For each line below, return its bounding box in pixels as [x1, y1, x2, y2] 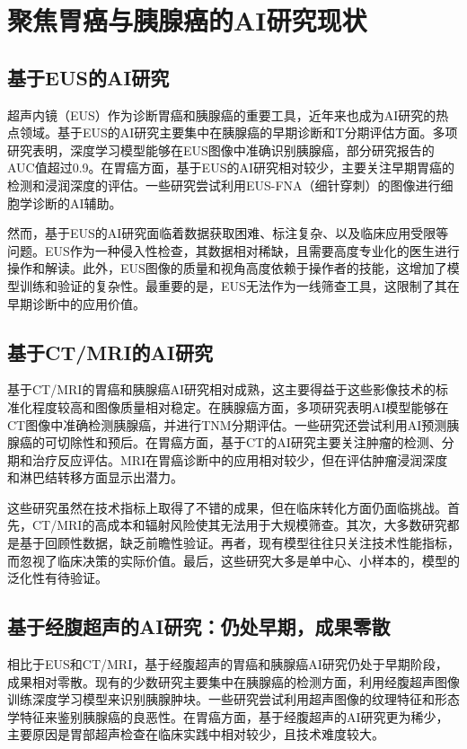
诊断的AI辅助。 [31, 193, 122, 212]
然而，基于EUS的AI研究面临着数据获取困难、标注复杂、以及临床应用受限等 [7, 224, 449, 242]
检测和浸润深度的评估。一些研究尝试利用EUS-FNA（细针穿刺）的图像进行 [7, 175, 441, 194]
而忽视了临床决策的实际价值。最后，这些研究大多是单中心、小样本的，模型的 [7, 551, 460, 569]
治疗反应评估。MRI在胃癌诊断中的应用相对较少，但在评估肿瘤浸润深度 [31, 450, 448, 469]
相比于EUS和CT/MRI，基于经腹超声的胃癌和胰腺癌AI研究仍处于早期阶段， [7, 655, 448, 674]
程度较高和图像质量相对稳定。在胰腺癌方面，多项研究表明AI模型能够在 [31, 397, 449, 416]
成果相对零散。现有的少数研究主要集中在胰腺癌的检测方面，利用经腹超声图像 [7, 672, 460, 691]
